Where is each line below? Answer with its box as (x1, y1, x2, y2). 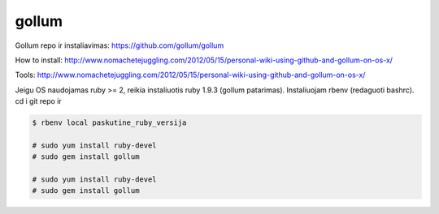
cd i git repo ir (15, 96, 63, 106)
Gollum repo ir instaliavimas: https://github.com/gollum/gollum (15, 41, 224, 50)
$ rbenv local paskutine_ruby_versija (32, 118, 187, 127)
